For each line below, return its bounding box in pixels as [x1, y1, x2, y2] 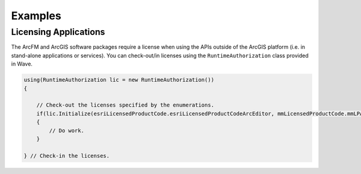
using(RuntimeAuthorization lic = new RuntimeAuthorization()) [23, 76, 215, 84]
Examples [11, 9, 61, 22]
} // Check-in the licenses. [23, 152, 110, 159]
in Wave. [11, 60, 33, 67]
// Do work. [49, 127, 84, 134]
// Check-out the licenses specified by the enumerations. [36, 102, 215, 108]
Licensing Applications [11, 26, 105, 37]
